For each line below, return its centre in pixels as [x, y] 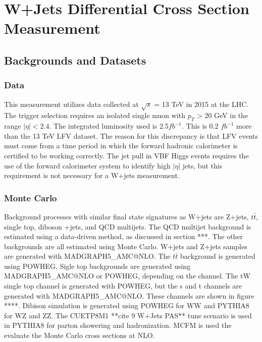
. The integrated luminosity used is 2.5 [109, 126]
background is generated [218, 256]
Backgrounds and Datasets [75, 60]
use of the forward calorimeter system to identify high [87, 165]
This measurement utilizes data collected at [71, 104]
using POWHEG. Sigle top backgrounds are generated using [97, 266]
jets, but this [202, 165]
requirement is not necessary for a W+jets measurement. [92, 175]
